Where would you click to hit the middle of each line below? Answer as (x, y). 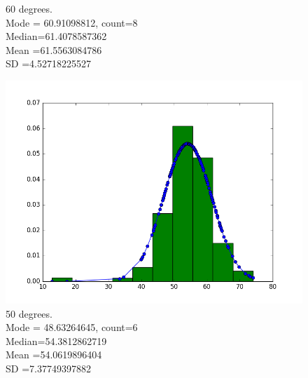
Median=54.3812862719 (56, 340)
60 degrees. (29, 8)
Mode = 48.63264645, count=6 (72, 327)
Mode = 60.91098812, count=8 (72, 22)
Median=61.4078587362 (56, 36)
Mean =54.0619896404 (54, 355)
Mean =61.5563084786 (54, 49)
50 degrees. (29, 313)
